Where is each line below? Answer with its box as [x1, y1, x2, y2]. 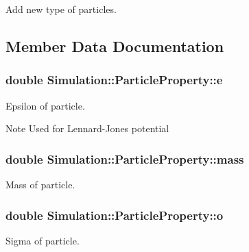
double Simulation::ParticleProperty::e [5, 71, 223, 88]
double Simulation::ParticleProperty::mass [5, 150, 244, 167]
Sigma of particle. [5, 233, 80, 247]
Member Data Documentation [5, 35, 224, 56]
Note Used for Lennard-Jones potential [5, 121, 169, 136]
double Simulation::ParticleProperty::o [5, 206, 224, 223]
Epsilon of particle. [5, 98, 85, 112]
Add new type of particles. [5, 2, 117, 16]
